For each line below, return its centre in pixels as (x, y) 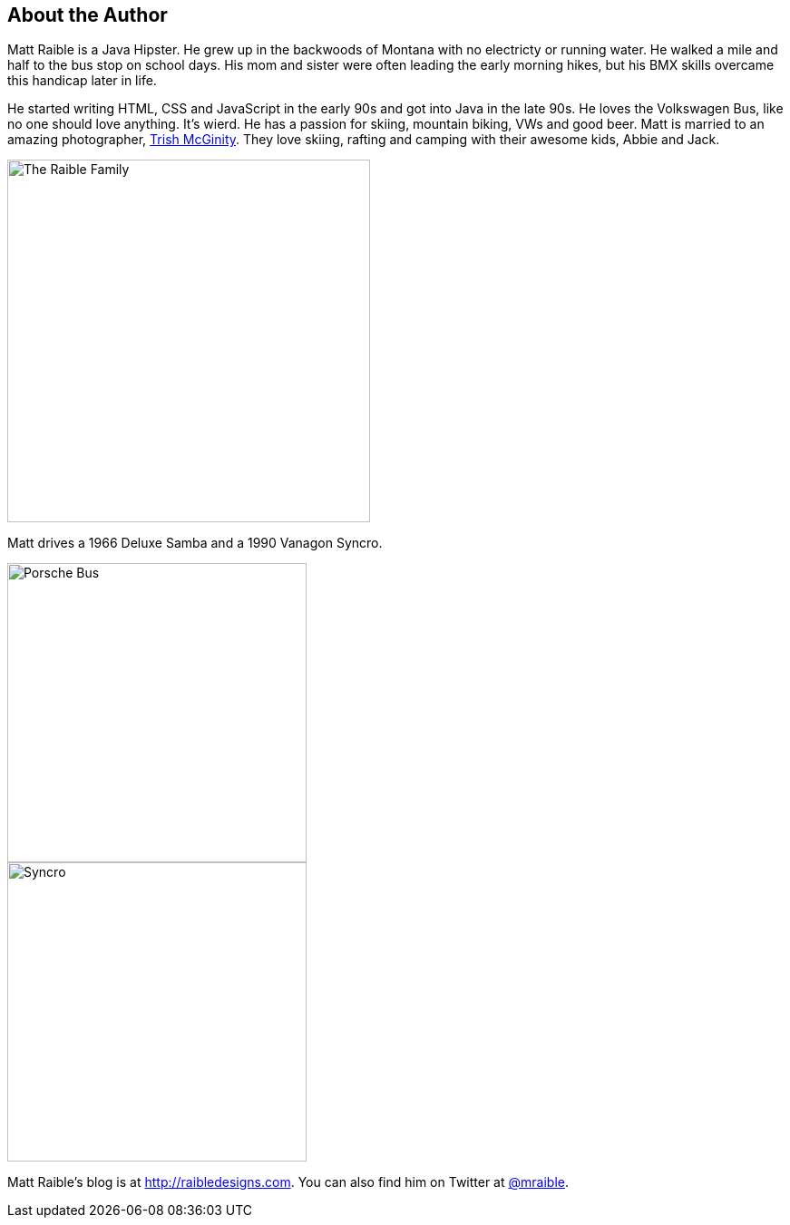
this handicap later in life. (82, 81)
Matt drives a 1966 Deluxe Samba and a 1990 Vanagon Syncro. (195, 543)
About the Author (88, 15)
